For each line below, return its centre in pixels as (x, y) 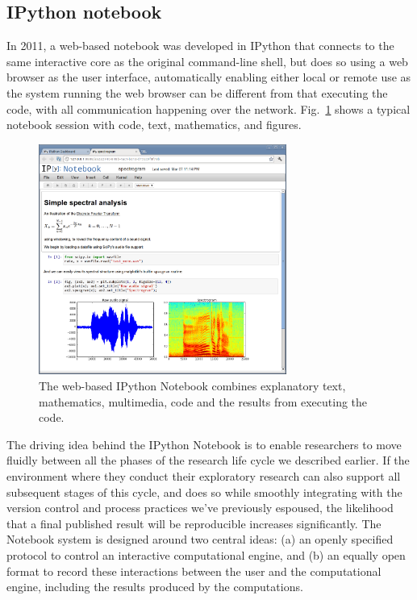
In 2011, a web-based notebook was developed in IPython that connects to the (200, 46)
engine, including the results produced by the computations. (155, 587)
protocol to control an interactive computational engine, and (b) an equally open (206, 554)
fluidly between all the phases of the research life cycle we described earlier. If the (208, 460)
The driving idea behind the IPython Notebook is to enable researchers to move (204, 444)
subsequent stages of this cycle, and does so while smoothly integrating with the (204, 492)
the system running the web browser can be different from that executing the (197, 92)
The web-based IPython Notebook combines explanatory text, (192, 386)
